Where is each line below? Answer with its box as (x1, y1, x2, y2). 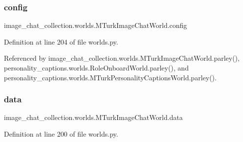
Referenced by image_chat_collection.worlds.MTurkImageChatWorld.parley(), (4, 53, 240, 63)
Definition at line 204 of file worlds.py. (4, 36, 118, 47)
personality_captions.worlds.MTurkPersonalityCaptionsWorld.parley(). (4, 72, 217, 82)
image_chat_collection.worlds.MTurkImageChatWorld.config (4, 20, 187, 30)
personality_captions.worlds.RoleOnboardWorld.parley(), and (4, 63, 189, 72)
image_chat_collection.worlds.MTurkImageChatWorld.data (4, 112, 183, 122)
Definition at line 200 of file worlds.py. (4, 129, 118, 139)
